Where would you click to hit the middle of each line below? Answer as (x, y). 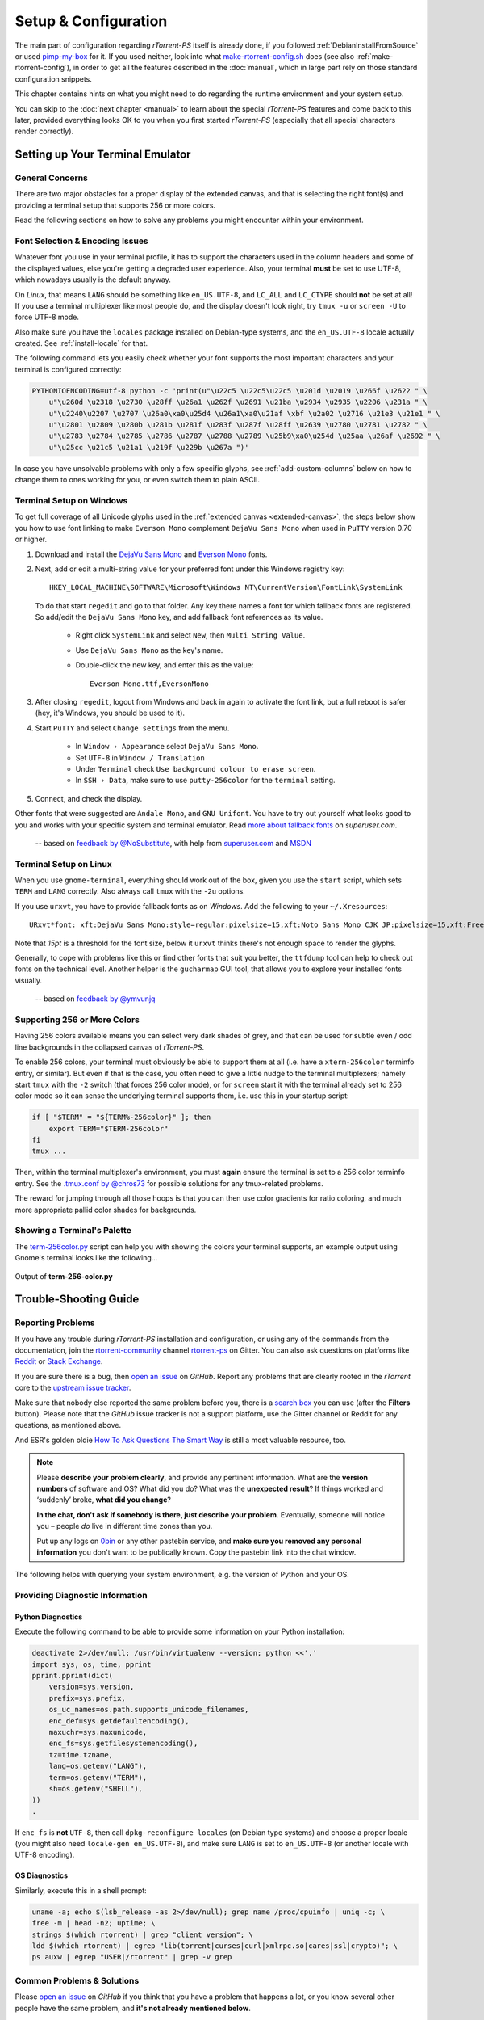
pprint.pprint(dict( (72, 1676)
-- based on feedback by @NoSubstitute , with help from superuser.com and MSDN (173, 843)
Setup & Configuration (91, 21)
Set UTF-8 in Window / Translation (140, 757)
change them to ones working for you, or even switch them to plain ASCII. (138, 480)
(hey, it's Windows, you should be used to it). (110, 713)
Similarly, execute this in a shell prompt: (81, 1890)
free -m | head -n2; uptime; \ (94, 1923)
